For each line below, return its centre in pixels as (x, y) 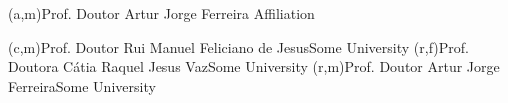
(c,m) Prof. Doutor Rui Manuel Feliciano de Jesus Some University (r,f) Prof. (238, 46)
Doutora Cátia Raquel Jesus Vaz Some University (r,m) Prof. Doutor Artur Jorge (254, 66)
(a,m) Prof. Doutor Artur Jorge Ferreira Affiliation (161, 13)
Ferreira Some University (82, 85)
